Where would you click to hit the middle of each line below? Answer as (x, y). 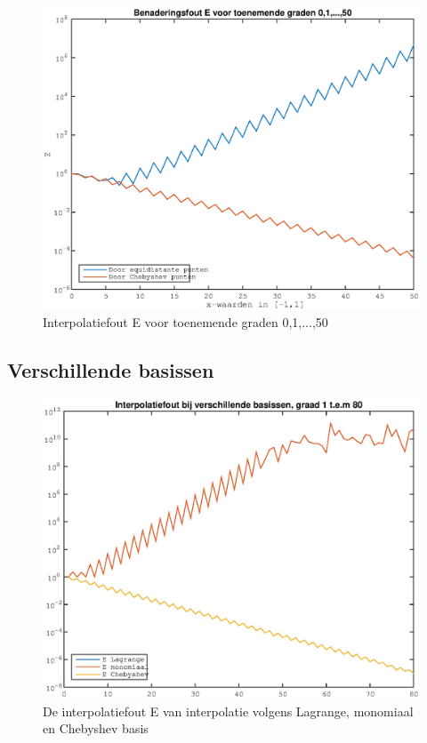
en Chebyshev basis (96, 728)
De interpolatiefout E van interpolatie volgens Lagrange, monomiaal (228, 711)
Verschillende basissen (111, 370)
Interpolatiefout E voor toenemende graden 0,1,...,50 (185, 322)
